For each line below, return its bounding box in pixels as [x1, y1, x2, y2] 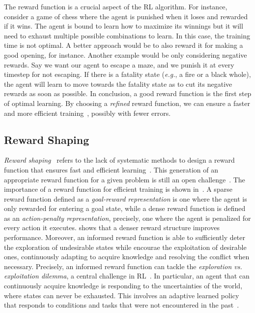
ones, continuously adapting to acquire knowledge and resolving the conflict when [4, 251, 250, 262]
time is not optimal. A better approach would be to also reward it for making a [4, 40, 243, 50]
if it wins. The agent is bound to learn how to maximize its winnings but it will [4, 21, 243, 31]
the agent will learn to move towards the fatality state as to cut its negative [4, 78, 232, 89]
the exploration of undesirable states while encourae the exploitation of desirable [4, 242, 247, 252]
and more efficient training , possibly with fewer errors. [4, 107, 171, 118]
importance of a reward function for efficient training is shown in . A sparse [4, 184, 232, 194]
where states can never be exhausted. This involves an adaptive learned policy [4, 290, 239, 300]
